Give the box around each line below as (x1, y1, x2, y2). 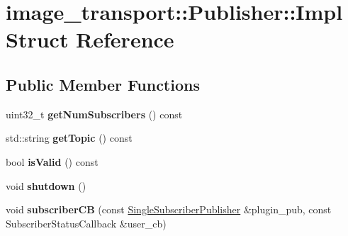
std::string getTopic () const (6, 130, 133, 145)
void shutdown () (6, 178, 86, 193)
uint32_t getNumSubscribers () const (6, 106, 183, 121)
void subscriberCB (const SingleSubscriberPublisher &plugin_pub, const (6, 202, 332, 217)
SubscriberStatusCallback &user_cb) (6, 215, 167, 230)
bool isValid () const (6, 154, 99, 169)
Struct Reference (6, 25, 174, 54)
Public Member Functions (6, 73, 200, 95)
